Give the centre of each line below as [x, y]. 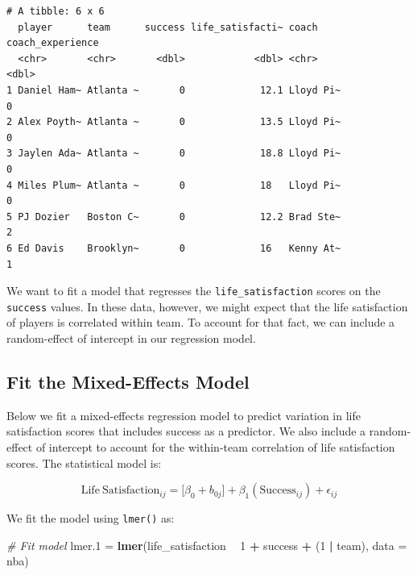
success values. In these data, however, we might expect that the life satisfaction [207, 306]
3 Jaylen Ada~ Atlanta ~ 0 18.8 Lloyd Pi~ [174, 154]
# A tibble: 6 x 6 [56, 11]
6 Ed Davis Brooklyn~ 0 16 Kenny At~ [174, 248]
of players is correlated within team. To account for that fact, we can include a [201, 322]
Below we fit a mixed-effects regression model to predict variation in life [184, 415]
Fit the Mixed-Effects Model [128, 381]
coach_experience [53, 43]
